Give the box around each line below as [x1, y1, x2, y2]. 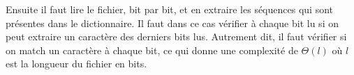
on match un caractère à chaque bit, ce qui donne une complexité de [6, 42, 298, 57]
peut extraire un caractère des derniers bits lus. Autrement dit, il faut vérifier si [6, 29, 347, 44]
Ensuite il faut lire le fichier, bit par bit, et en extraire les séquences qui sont [6, 2, 333, 16]
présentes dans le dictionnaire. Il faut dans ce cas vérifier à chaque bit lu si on [6, 15, 339, 30]
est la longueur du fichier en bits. [6, 56, 147, 71]
